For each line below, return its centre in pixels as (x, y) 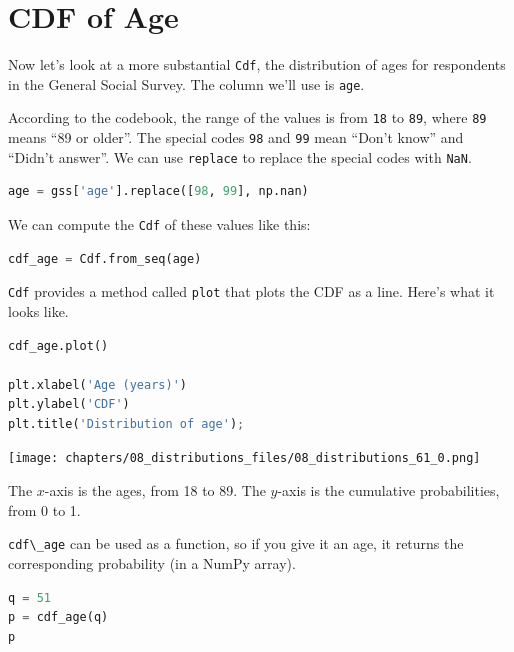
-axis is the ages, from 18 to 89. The (155, 490)
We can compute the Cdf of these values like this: (159, 224)
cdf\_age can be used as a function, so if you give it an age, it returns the (236, 543)
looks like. (38, 310)
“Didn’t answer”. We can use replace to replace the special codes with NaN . (240, 156)
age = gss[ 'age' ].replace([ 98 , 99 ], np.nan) (158, 191)
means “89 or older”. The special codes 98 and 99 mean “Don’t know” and (236, 137)
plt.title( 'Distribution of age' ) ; (126, 423)
